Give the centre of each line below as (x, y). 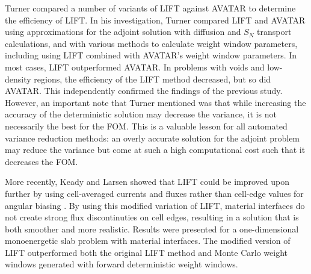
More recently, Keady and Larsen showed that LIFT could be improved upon (147, 182)
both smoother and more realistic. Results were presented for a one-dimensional (152, 229)
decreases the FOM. (42, 161)
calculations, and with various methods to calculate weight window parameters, (151, 43)
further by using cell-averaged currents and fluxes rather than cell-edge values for (154, 193)
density (18, 79)
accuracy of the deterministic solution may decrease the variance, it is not (141, 114)
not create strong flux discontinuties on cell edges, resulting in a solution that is (152, 217)
